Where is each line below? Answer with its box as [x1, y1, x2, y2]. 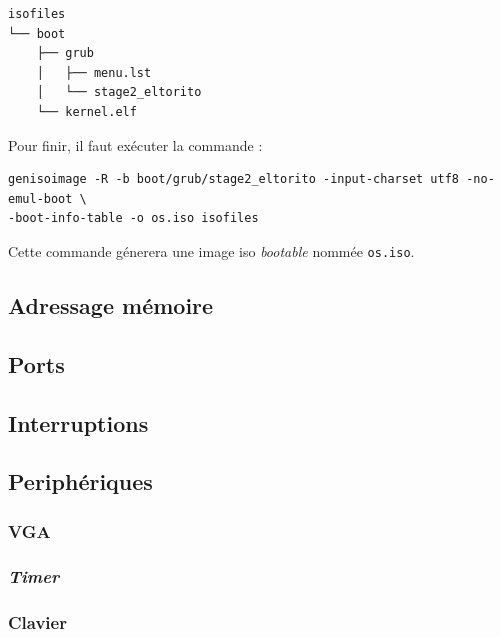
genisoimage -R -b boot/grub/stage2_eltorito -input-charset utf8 [8, 172, 460, 187]
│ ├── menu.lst [36, 65, 152, 80]
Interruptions [8, 407, 149, 438]
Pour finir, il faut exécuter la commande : [8, 134, 263, 155]
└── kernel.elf [36, 104, 137, 119]
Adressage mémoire [8, 289, 214, 320]
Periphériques [8, 466, 153, 497]
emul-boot [8, 191, 73, 206]
